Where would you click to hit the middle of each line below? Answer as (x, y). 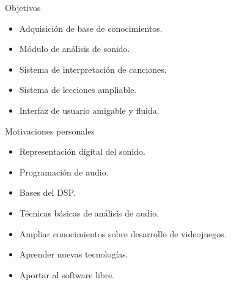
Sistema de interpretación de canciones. (93, 69)
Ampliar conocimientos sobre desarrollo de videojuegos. (123, 233)
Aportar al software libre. (67, 274)
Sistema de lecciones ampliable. (78, 90)
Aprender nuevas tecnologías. (74, 254)
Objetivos (23, 7)
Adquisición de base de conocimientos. (91, 28)
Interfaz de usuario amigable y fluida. (89, 110)
